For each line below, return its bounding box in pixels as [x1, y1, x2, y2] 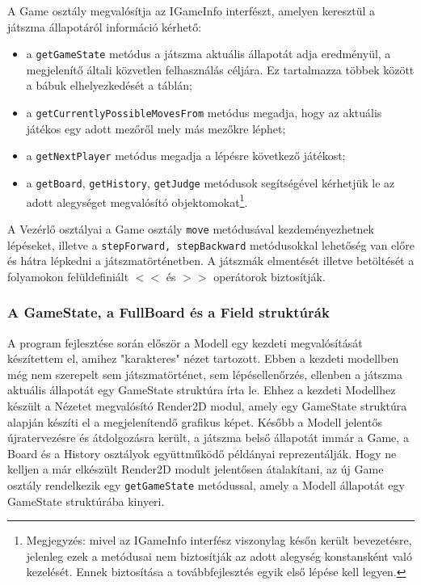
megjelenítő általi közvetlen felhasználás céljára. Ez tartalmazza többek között [26, 61, 415, 78]
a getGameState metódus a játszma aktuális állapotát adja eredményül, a [26, 45, 391, 62]
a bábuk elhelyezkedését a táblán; [26, 77, 192, 94]
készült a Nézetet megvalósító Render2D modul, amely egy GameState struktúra [7, 397, 407, 414]
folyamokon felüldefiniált [7, 267, 129, 284]
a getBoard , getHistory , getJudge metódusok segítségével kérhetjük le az [26, 174, 395, 191]
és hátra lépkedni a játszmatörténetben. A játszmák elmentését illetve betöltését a [7, 252, 415, 269]
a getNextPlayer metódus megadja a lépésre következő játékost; [26, 147, 346, 164]
